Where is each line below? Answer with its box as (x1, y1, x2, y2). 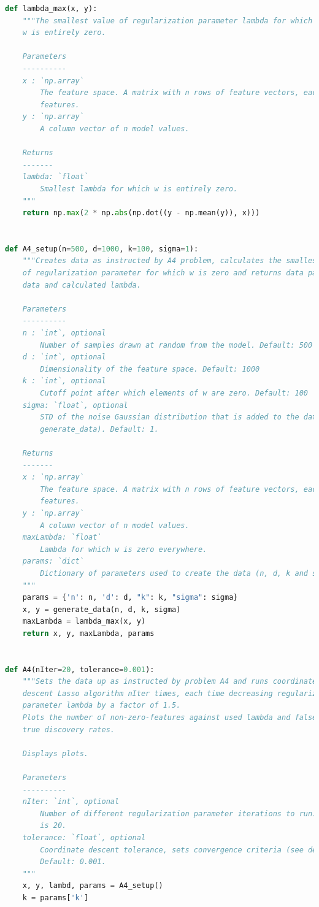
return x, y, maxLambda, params (22, 629, 155, 638)
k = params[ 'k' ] (22, 893, 89, 902)
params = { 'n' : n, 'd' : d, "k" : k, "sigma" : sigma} (22, 593, 238, 602)
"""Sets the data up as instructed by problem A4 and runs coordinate (22, 677, 317, 686)
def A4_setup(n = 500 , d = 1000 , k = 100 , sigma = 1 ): (5, 244, 199, 253)
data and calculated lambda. (22, 280, 141, 289)
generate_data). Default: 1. (40, 424, 159, 434)
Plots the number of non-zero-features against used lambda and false (22, 713, 317, 722)
